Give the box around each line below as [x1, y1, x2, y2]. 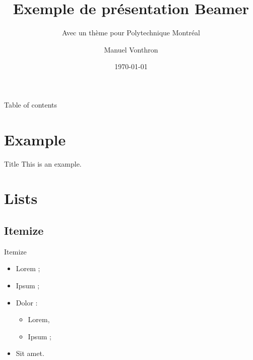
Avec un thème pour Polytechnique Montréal [61, 27, 201, 38]
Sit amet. [16, 348, 44, 358]
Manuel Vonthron [104, 44, 158, 55]
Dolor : [16, 297, 38, 307]
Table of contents [4, 99, 57, 110]
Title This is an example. [4, 158, 82, 169]
